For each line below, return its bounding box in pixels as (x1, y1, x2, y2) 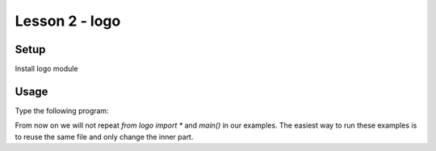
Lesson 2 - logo (15, 12, 121, 30)
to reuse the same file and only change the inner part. (15, 132, 194, 141)
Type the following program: (15, 105, 109, 116)
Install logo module (15, 64, 78, 74)
